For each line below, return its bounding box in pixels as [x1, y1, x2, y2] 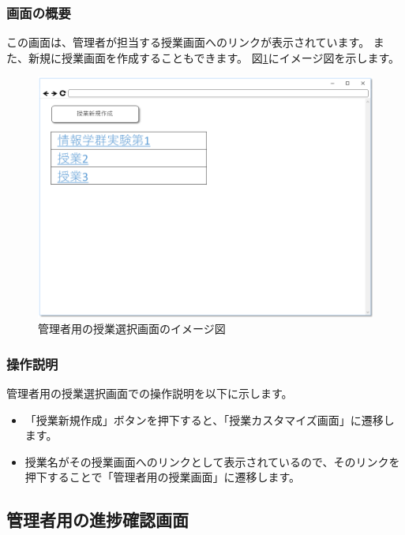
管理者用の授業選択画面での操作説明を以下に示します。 [6, 385, 293, 402]
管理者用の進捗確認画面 [6, 507, 189, 532]
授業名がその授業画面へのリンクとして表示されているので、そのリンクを [24, 453, 400, 470]
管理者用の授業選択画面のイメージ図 [38, 320, 226, 337]
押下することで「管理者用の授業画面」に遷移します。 [24, 469, 300, 485]
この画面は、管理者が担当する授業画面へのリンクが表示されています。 [6, 34, 370, 51]
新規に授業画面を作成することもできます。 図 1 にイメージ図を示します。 [28, 49, 400, 65]
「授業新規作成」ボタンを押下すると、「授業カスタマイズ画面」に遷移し [24, 411, 395, 428]
